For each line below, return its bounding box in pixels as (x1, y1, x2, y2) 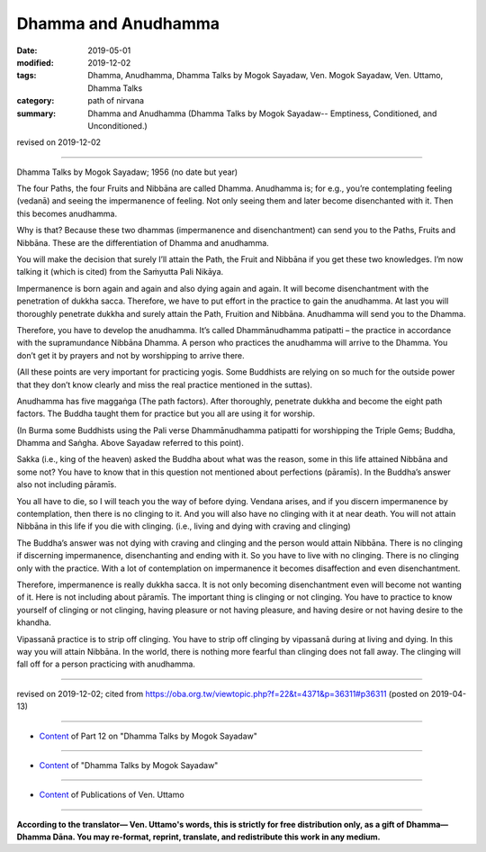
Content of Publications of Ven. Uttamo (39, 789, 184, 801)
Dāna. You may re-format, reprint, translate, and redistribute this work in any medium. (52, 831, 382, 842)
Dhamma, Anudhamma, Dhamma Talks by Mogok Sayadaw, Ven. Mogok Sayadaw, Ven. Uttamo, (87, 70, 444, 81)
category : (16, 95, 55, 106)
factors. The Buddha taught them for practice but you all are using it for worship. (16, 408, 315, 419)
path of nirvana (87, 95, 144, 106)
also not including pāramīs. (16, 479, 117, 490)
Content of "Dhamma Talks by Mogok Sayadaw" (39, 759, 219, 770)
